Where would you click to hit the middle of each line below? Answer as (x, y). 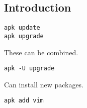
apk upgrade (24, 36)
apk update (22, 28)
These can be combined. (41, 52)
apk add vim (24, 101)
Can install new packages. (44, 84)
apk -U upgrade (29, 69)
